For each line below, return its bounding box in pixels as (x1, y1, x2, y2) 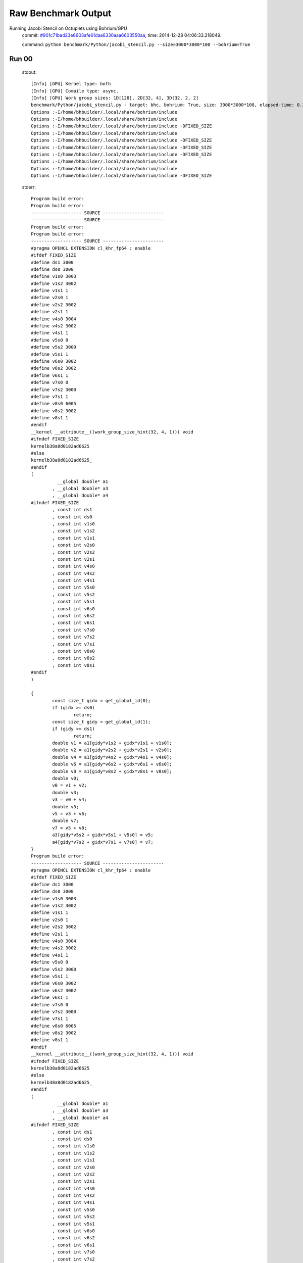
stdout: (22, 69, 37, 75)
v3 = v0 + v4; (52, 797, 87, 803)
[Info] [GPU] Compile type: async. (31, 88, 119, 93)
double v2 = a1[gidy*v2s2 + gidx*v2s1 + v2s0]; (52, 747, 172, 753)
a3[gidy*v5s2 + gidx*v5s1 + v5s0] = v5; (52, 832, 154, 838)
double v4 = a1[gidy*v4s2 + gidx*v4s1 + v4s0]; (52, 754, 172, 760)
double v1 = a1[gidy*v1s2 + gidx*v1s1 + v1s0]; (52, 740, 172, 746)
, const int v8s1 (52, 662, 95, 668)
